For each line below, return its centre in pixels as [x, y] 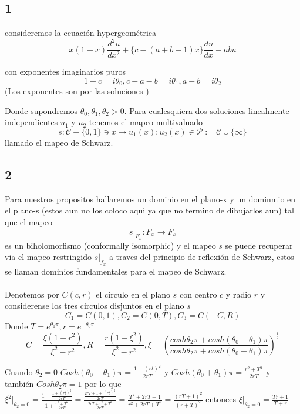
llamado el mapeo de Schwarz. [59, 142]
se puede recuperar [259, 245]
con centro [198, 294]
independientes [31, 122]
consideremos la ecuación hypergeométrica [81, 32]
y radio [239, 294]
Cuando [19, 371]
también [19, 383]
